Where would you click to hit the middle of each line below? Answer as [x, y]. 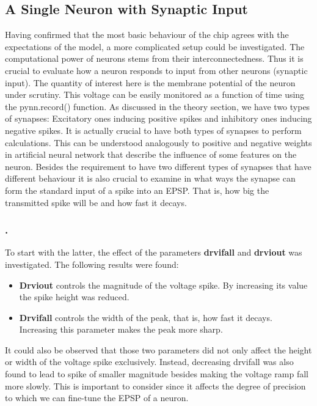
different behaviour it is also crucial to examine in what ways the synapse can [150, 178]
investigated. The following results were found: [92, 264]
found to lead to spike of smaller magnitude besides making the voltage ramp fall [157, 374]
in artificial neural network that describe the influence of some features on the [151, 154]
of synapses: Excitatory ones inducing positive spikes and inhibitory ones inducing [158, 118]
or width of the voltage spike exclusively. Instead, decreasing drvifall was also [149, 362]
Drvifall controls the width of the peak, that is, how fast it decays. [146, 317]
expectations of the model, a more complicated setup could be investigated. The [155, 46]
